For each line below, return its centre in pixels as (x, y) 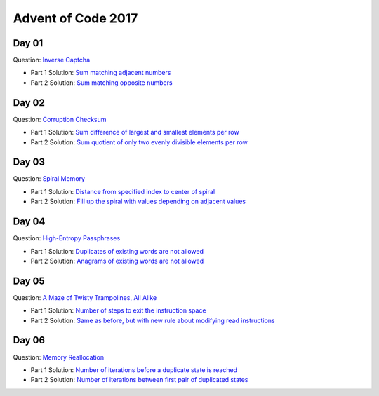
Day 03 (29, 162)
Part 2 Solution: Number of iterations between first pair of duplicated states (139, 380)
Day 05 (29, 281)
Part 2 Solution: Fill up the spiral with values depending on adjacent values (138, 202)
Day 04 (29, 222)
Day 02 (29, 103)
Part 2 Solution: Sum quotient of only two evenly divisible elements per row (139, 142)
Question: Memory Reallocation (59, 357)
